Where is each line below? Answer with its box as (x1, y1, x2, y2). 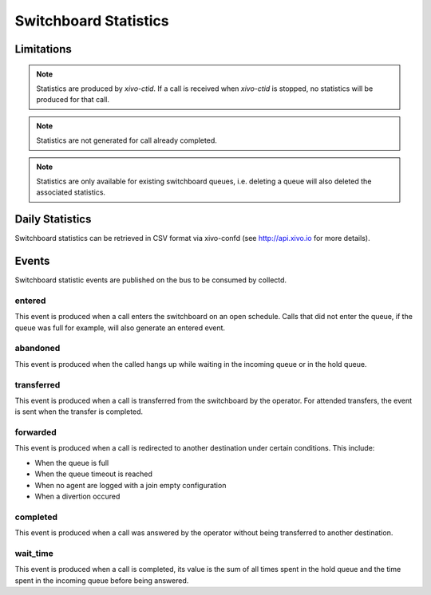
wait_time (14, 547, 53, 558)
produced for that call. (36, 95, 109, 104)
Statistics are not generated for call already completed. (36, 136, 217, 145)
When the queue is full (34, 458, 109, 467)
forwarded (14, 427, 57, 438)
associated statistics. (36, 187, 106, 197)
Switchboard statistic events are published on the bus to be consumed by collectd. (14, 275, 287, 285)
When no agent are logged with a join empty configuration (34, 480, 227, 490)
